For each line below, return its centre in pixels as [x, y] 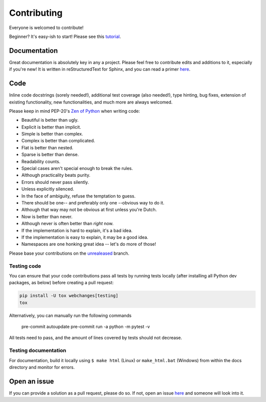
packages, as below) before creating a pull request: [61, 283]
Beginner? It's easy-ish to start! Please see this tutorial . [65, 36]
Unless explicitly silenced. [48, 189]
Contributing [36, 13]
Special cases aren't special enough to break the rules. [77, 168]
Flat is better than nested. [47, 147]
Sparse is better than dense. [50, 155]
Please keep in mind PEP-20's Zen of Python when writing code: [75, 111]
